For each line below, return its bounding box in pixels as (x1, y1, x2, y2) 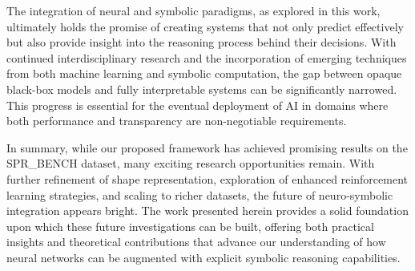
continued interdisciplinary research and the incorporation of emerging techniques (6, 49, 407, 66)
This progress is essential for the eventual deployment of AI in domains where (6, 96, 389, 113)
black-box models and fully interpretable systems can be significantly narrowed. (6, 80, 397, 97)
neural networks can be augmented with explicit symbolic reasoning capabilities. (6, 249, 401, 265)
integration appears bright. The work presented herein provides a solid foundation (6, 202, 409, 219)
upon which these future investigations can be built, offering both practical (6, 217, 374, 234)
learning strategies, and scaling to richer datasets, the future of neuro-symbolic (6, 186, 393, 203)
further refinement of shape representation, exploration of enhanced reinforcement (6, 170, 409, 187)
